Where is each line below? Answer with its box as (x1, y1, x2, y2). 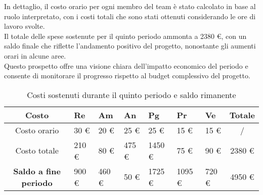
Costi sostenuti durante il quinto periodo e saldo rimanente (27, 88, 236, 101)
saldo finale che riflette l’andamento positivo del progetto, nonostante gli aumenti (4, 40, 256, 51)
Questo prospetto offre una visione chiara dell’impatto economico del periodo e (4, 60, 248, 71)
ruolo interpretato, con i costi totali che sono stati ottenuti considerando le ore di (4, 11, 256, 21)
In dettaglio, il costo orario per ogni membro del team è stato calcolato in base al (4, 1, 256, 11)
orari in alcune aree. (4, 50, 66, 61)
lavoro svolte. (4, 21, 45, 31)
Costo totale (15, 144, 59, 157)
